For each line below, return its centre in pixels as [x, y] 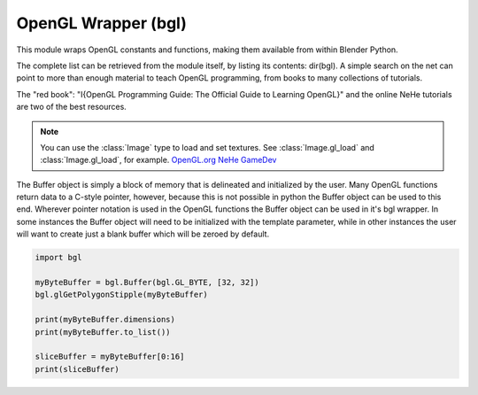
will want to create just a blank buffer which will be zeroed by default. [143, 234]
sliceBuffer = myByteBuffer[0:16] [110, 357]
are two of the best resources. [72, 107]
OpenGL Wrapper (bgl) [102, 23]
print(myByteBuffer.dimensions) [105, 320]
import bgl [58, 258]
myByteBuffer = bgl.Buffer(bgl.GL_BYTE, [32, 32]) [147, 282]
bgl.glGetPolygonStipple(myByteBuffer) [121, 295]
